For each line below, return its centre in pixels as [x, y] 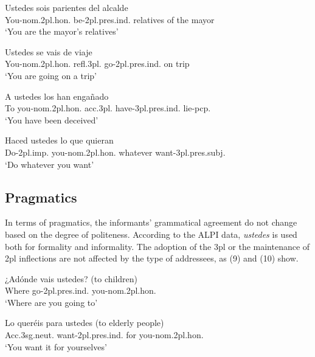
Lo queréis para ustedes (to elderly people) [85, 323]
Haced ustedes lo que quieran [59, 140]
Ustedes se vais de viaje [49, 51]
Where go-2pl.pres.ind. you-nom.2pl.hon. [81, 290]
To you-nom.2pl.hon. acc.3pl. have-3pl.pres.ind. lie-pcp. [108, 108]
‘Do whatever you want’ [50, 164]
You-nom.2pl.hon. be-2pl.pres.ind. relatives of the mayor [110, 19]
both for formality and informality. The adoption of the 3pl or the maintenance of [157, 246]
